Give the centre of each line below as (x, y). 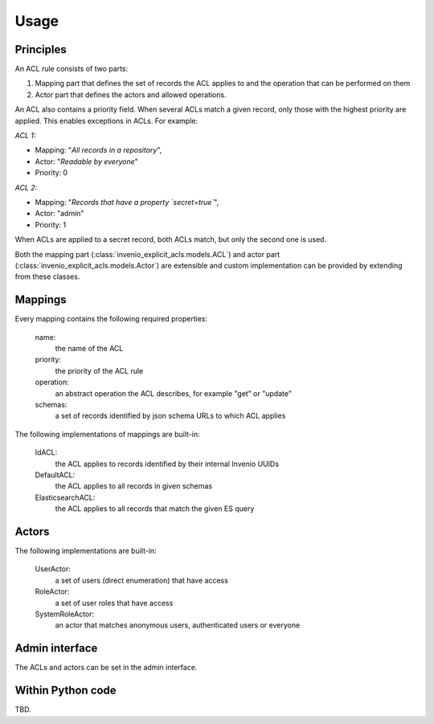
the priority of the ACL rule (99, 370)
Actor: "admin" (59, 214)
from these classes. (47, 276)
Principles (41, 49)
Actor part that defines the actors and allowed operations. (131, 94)
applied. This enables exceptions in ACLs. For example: (106, 121)
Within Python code (66, 691)
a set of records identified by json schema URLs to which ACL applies (170, 416)
